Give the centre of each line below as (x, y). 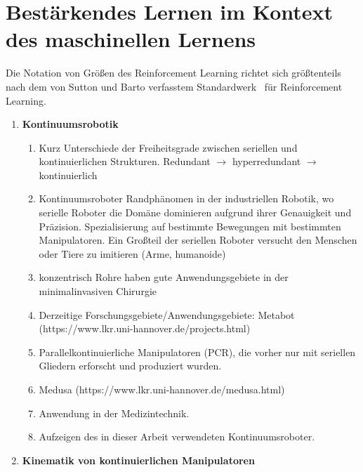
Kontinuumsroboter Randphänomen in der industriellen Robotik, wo (186, 198)
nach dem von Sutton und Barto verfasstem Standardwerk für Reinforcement (174, 86)
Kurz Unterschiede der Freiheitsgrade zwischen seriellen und (168, 147)
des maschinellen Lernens (131, 39)
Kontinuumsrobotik (70, 124)
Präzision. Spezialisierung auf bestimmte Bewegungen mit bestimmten (190, 226)
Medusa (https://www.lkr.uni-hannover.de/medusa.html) (162, 389)
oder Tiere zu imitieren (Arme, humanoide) (132, 253)
